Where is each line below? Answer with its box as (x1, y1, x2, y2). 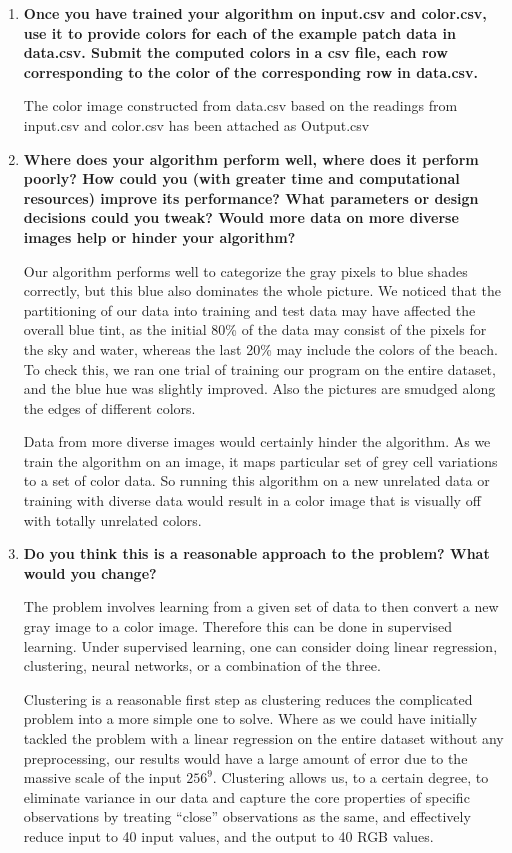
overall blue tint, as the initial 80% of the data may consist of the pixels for (23, 319, 487, 340)
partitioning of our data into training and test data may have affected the (23, 299, 476, 320)
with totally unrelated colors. (23, 509, 202, 530)
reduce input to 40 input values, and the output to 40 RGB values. (23, 825, 434, 846)
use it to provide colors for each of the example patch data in (23, 22, 456, 43)
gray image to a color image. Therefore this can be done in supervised (23, 616, 452, 637)
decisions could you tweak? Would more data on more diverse (23, 207, 459, 228)
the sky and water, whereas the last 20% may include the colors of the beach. (23, 338, 498, 359)
